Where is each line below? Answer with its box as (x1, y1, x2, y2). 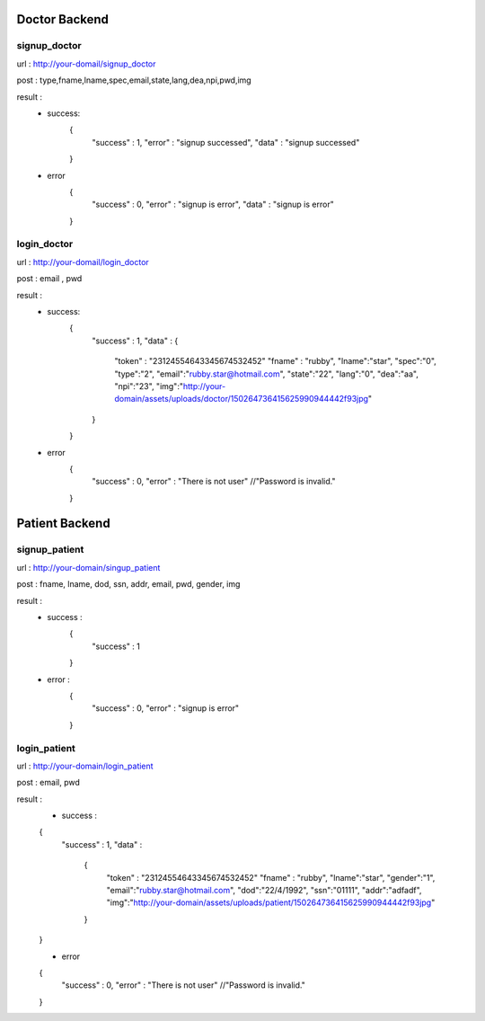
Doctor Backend (16, 12, 110, 27)
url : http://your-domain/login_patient (16, 760, 154, 771)
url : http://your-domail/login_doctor (16, 256, 150, 267)
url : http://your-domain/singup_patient (16, 562, 161, 573)
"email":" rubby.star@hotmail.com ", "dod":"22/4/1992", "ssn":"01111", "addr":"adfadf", (106, 885, 422, 895)
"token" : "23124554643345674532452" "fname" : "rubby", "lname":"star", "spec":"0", (114, 356, 437, 367)
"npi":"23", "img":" (114, 380, 184, 391)
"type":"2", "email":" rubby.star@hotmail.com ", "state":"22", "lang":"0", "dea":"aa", (114, 368, 419, 379)
